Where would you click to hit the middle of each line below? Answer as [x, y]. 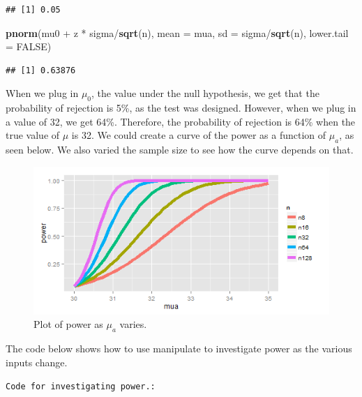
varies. [133, 324]
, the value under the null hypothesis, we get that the [205, 93]
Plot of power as [68, 324]
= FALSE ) [29, 46]
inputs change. [37, 362]
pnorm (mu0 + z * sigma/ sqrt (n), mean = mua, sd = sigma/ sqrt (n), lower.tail [177, 32]
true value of [33, 135]
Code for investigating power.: [81, 387]
